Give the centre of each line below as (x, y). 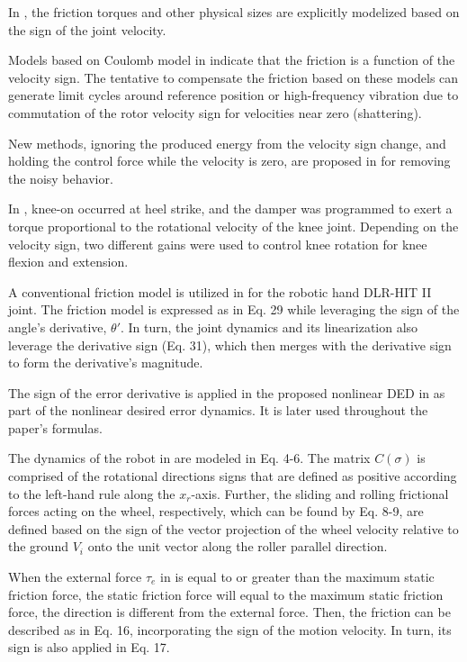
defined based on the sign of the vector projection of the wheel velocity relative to (233, 528)
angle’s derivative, (58, 326)
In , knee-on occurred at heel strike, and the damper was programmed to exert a (230, 209)
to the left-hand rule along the (92, 493)
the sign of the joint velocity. (87, 29)
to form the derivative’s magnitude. (106, 363)
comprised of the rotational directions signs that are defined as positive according (233, 476)
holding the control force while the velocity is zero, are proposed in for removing (229, 161)
